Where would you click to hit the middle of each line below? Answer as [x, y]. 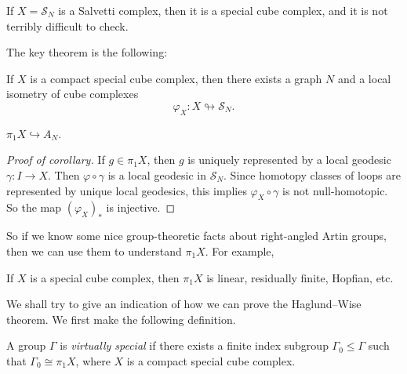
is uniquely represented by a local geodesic [289, 160]
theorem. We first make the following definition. [121, 319]
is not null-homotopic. [335, 190]
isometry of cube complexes [73, 94]
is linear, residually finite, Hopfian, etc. [300, 277]
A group [26, 345]
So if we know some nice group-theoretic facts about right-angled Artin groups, [196, 236]
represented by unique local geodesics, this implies [127, 190]
